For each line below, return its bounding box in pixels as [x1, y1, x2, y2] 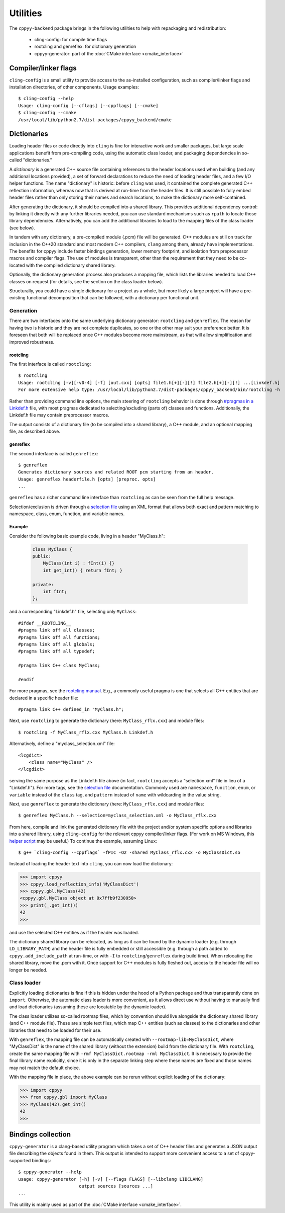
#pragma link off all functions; [18, 634, 100, 640]
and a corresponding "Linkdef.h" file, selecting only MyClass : [9, 609, 137, 615]
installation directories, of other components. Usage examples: [9, 84, 139, 90]
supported [9, 1157, 31, 1163]
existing [9, 295, 26, 301]
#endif [18, 677, 35, 682]
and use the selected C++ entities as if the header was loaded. [9, 929, 139, 935]
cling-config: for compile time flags [34, 36, 107, 42]
